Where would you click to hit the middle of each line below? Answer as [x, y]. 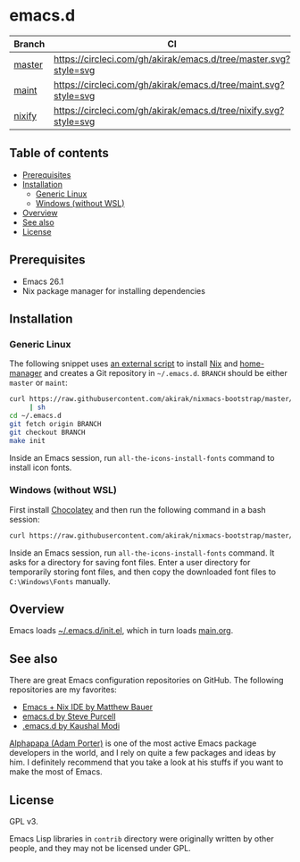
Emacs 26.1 [43, 281]
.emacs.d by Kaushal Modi [71, 726]
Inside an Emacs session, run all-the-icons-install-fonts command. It [142, 552]
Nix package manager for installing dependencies [113, 290]
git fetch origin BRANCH [55, 424]
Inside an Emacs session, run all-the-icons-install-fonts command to [142, 457]
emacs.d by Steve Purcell [69, 716]
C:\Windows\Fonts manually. [60, 581]
